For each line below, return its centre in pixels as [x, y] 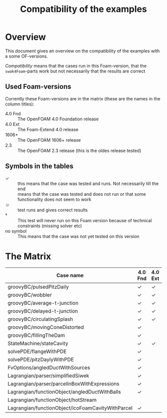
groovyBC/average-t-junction [43, 303]
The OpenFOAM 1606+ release [49, 140]
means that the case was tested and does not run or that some [82, 194]
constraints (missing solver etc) [50, 226]
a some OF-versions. [27, 56]
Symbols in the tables [39, 166]
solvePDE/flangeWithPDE [37, 351]
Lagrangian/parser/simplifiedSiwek [48, 375]
